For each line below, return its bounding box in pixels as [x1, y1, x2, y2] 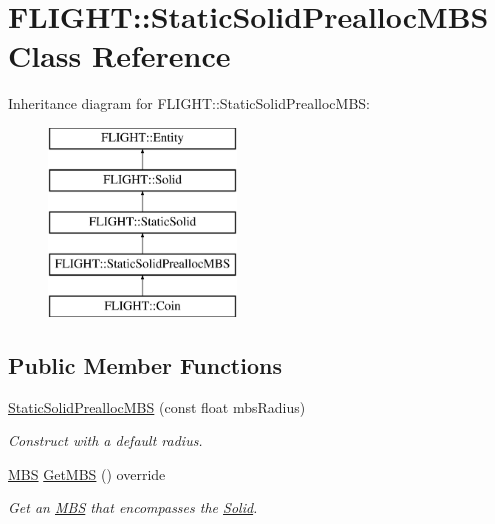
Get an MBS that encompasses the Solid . [8, 497, 258, 518]
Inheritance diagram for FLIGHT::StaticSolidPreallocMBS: [8, 93, 370, 114]
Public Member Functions [8, 349, 282, 380]
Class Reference [8, 35, 231, 76]
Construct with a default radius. [8, 430, 203, 451]
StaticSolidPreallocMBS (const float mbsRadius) [8, 396, 306, 417]
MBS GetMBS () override [8, 463, 166, 484]
